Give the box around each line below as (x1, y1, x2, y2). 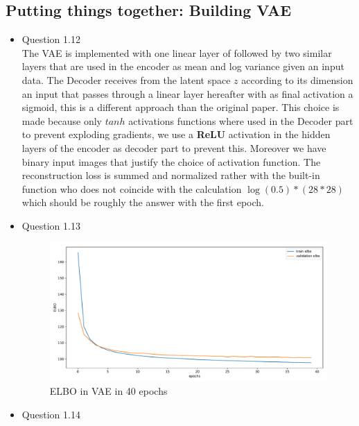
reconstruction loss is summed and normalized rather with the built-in (21, 168, 320, 182)
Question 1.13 (21, 218, 80, 232)
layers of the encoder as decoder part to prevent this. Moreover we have (21, 140, 326, 155)
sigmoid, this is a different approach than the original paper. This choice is (21, 100, 340, 114)
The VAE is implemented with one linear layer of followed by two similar (21, 45, 332, 60)
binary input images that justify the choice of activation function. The (21, 154, 321, 169)
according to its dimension (241, 72, 353, 87)
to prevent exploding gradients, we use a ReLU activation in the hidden (21, 127, 331, 142)
